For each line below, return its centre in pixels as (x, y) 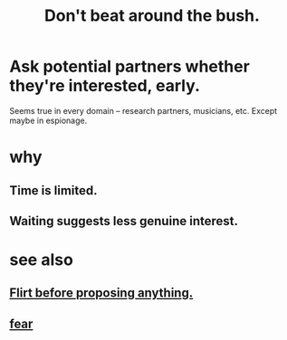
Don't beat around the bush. (152, 16)
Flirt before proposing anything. (101, 293)
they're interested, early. (105, 86)
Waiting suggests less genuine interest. (124, 221)
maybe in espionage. (48, 120)
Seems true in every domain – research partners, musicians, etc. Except (143, 110)
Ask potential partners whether (130, 66)
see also (42, 260)
